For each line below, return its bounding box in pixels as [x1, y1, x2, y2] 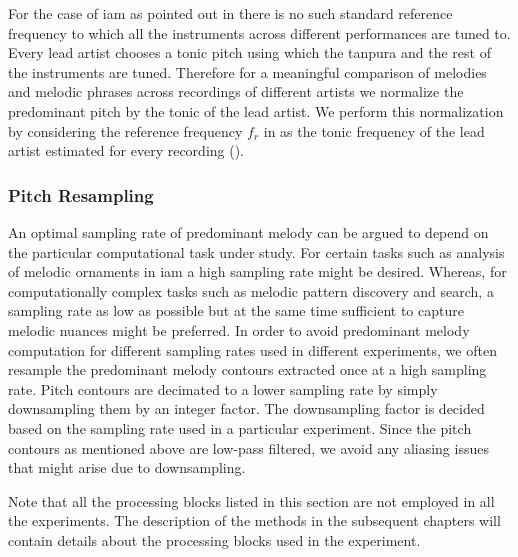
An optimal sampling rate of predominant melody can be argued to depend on [8, 221, 489, 242]
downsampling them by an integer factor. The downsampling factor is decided [8, 398, 485, 419]
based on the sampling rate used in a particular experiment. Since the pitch [8, 417, 472, 438]
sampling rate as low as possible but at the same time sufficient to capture [8, 300, 464, 321]
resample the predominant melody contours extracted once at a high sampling [8, 359, 487, 380]
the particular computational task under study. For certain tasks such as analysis [8, 241, 505, 262]
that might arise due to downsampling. [8, 457, 246, 478]
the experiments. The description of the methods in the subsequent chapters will [8, 510, 501, 531]
